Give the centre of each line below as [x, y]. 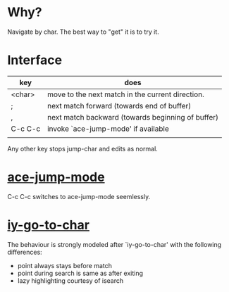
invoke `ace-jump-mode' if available [108, 129]
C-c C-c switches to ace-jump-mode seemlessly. [79, 196]
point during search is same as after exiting [80, 273]
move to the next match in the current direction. [125, 94]
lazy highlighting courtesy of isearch [70, 280]
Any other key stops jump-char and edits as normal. [83, 148]
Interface [35, 60]
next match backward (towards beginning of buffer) [133, 117]
